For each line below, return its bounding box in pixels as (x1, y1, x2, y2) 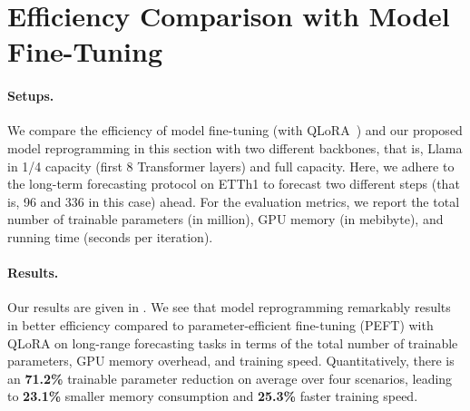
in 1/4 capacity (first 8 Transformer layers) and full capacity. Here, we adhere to (7, 156, 455, 175)
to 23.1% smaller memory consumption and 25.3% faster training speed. (7, 387, 418, 406)
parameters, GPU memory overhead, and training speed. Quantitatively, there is (7, 351, 455, 370)
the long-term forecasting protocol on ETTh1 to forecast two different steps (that (7, 174, 460, 193)
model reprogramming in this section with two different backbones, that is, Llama (7, 138, 463, 157)
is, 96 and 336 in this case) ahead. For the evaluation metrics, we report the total (7, 191, 460, 210)
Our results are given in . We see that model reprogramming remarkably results (7, 298, 451, 317)
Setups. (7, 86, 54, 105)
